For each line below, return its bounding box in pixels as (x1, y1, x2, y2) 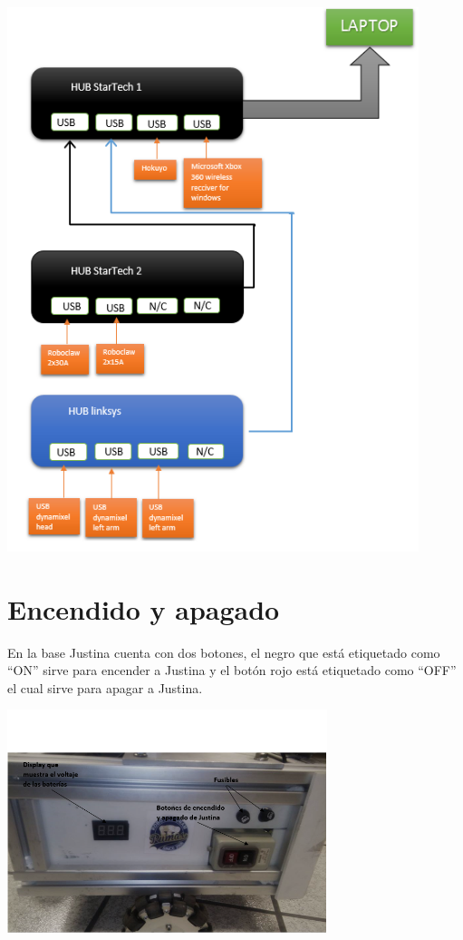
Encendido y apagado (7, 590, 280, 627)
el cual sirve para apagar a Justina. (7, 678, 203, 697)
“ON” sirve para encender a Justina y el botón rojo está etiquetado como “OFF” (7, 661, 457, 680)
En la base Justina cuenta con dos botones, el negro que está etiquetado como (7, 642, 440, 661)
